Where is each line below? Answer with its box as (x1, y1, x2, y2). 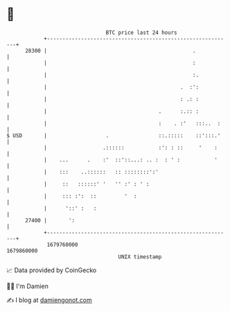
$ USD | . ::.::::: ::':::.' (6, 132, 221, 139)
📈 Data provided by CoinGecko (6, 266, 97, 274)
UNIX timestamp (118, 253, 162, 260)
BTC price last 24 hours (105, 29, 177, 36)
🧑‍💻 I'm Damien (6, 282, 49, 290)
